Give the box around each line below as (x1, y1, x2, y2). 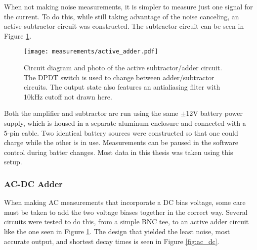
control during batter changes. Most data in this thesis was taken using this (4, 147, 233, 157)
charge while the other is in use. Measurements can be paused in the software (4, 137, 238, 148)
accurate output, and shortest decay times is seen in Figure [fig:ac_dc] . (4, 236, 219, 246)
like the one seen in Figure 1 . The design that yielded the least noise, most (4, 226, 230, 236)
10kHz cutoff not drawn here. (24, 91, 112, 101)
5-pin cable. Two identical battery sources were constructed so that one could (4, 127, 238, 138)
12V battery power (186, 108, 243, 118)
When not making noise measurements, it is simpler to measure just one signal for (4, 1, 253, 11)
